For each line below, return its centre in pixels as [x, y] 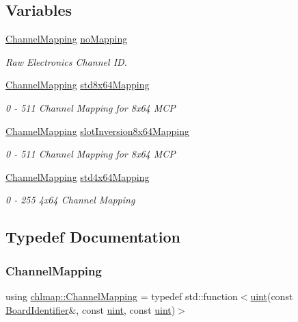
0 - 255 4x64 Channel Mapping [70, 200]
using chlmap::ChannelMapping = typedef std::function [122, 296]
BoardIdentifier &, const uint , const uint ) [91, 309]
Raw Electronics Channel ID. [66, 61]
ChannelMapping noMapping [67, 39]
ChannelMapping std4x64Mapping [78, 176]
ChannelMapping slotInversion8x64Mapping [97, 131]
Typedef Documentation [93, 237]
